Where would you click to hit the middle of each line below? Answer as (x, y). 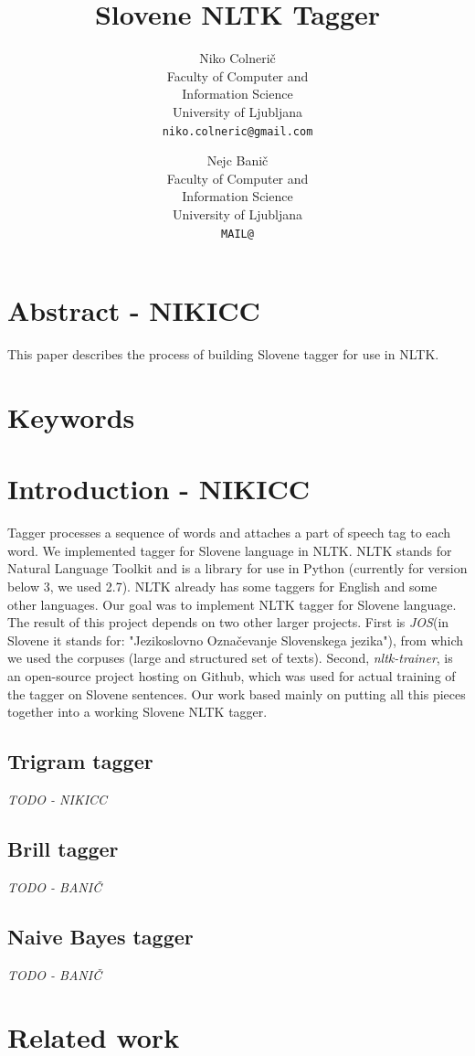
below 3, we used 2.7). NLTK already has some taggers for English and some (222, 586)
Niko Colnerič (237, 58)
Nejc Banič (237, 160)
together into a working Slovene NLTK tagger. (137, 712)
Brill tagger (63, 848)
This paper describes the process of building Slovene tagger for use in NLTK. (223, 354)
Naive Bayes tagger (100, 936)
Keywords (71, 416)
